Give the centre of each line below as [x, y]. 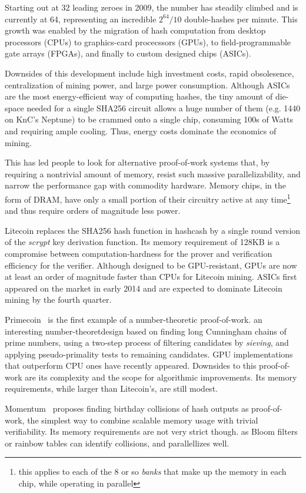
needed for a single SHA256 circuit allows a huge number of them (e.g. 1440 [164, 107]
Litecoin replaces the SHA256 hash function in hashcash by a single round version [153, 230]
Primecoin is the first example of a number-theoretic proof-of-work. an [134, 319]
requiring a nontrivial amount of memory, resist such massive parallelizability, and [153, 173]
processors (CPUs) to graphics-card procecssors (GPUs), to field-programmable [148, 42]
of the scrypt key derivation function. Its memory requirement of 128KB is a [142, 242]
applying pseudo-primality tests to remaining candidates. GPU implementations [149, 354]
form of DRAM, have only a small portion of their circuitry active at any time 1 [148, 198]
